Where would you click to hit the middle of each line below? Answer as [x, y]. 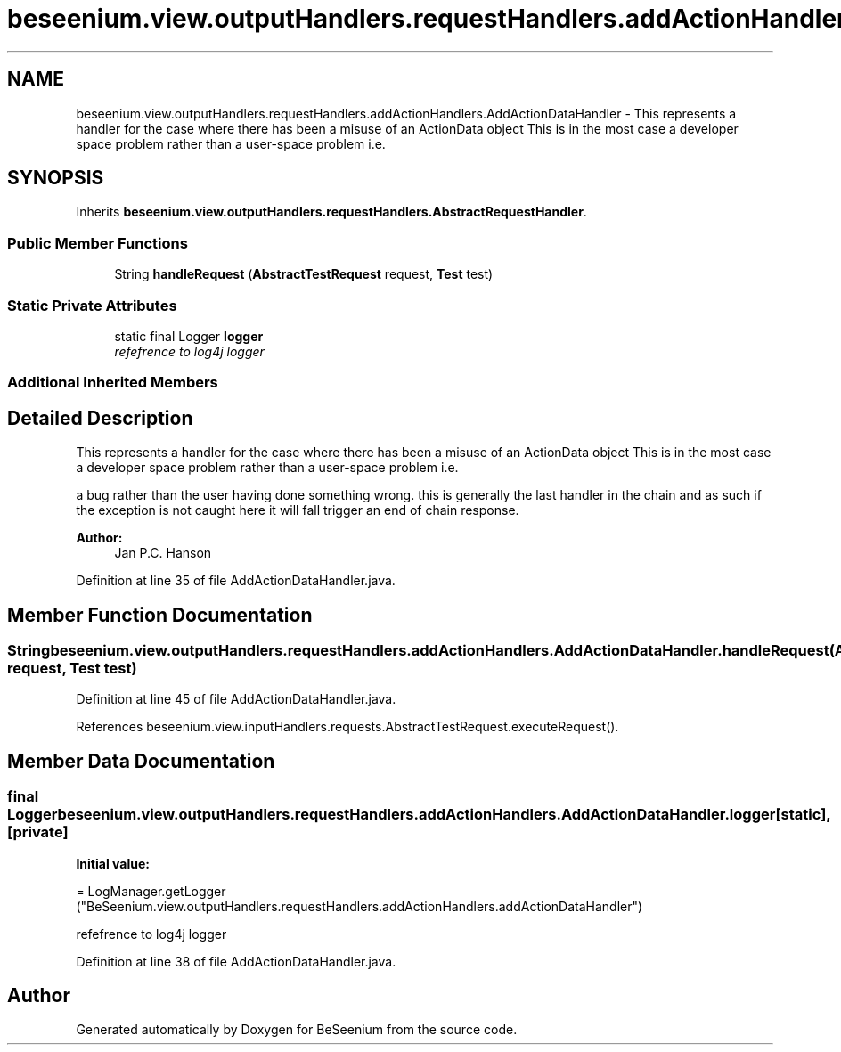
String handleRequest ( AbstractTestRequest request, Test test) [304, 274]
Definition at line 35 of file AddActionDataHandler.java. [236, 581]
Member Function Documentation [160, 615]
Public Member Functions [98, 243]
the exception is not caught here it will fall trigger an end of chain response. [298, 510]
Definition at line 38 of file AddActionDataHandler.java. [236, 961]
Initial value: [113, 863]
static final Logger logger [189, 336]
